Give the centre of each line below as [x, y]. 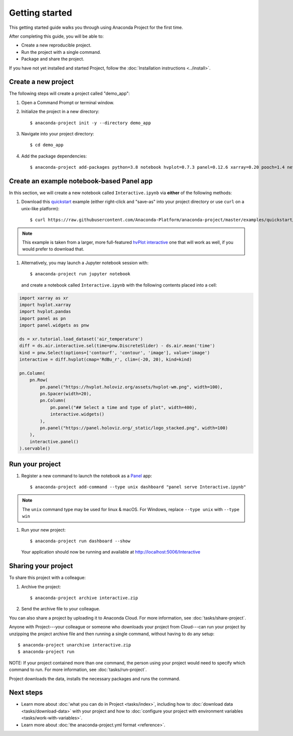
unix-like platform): [40, 208]
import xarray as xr [44, 298]
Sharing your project [41, 566]
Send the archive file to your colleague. [61, 609]
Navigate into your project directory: [58, 134]
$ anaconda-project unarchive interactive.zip [74, 645]
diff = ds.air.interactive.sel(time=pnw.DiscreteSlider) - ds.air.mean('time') [117, 346]
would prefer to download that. [53, 249]
